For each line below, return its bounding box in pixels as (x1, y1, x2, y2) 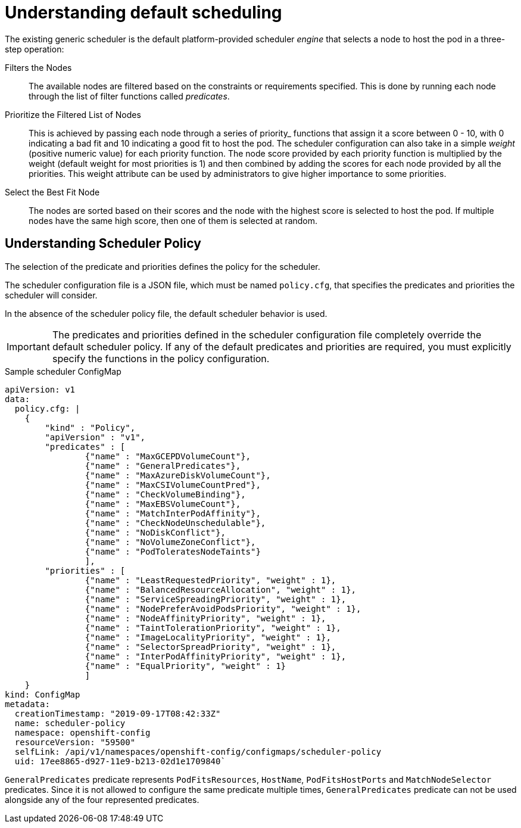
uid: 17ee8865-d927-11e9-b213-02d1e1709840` (14, 756, 226, 766)
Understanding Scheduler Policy (5, 236, 201, 251)
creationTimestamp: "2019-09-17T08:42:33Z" (14, 708, 221, 718)
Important (7, 340, 50, 353)
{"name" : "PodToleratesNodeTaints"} (85, 546, 261, 556)
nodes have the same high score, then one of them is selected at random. (29, 215, 318, 226)
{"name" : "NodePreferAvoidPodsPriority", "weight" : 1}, (85, 603, 361, 614)
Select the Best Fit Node (5, 186, 100, 197)
